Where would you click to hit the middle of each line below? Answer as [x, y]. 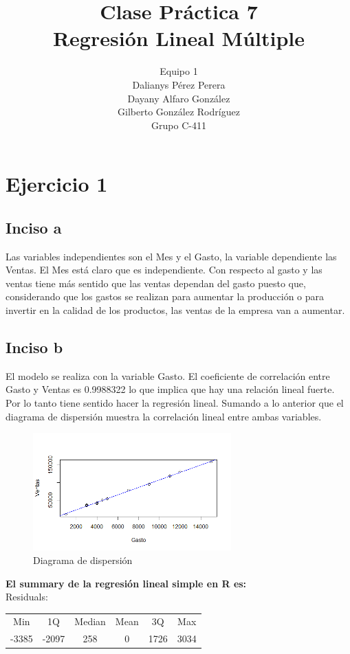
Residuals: [27, 597]
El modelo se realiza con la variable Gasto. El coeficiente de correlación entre [168, 375]
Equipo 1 [179, 71]
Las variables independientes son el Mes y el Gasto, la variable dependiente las [171, 256]
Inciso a [34, 227]
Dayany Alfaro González [179, 98]
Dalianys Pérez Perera [179, 84]
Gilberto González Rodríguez [179, 112]
